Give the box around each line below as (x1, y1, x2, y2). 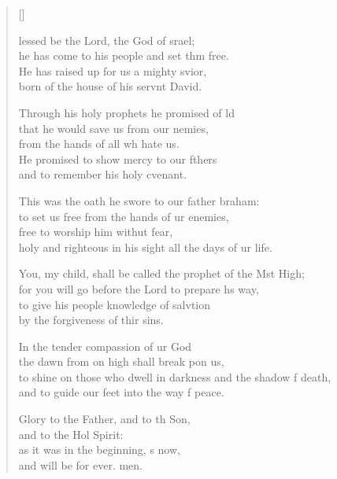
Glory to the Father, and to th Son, (18, 411, 191, 427)
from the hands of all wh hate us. (18, 135, 180, 152)
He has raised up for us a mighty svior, (18, 62, 207, 79)
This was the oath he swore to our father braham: (18, 192, 260, 208)
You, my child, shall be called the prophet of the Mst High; (18, 265, 305, 282)
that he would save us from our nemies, (18, 120, 209, 136)
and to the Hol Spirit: (18, 426, 124, 442)
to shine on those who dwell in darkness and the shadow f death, (18, 368, 331, 385)
